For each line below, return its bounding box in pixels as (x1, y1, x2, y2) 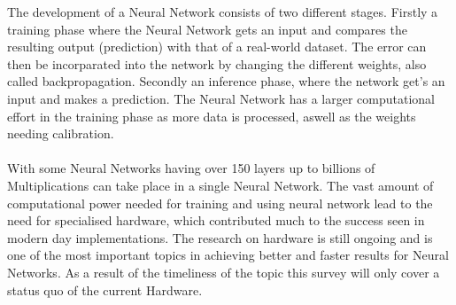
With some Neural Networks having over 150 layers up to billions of (7, 159, 375, 177)
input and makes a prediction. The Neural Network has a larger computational (7, 89, 435, 107)
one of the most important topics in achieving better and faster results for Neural (7, 246, 449, 264)
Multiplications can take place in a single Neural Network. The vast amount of (7, 176, 434, 194)
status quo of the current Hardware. (7, 280, 203, 299)
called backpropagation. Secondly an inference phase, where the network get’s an (7, 72, 445, 90)
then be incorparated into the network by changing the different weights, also (7, 54, 427, 73)
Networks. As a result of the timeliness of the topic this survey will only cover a (7, 262, 440, 281)
